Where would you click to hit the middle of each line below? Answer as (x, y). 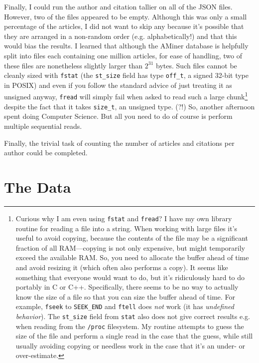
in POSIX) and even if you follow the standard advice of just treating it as (118, 85)
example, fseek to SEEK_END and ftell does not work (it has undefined (125, 306)
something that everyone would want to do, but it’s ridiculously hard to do (130, 277)
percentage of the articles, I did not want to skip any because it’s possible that (124, 26)
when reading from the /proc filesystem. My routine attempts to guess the (130, 326)
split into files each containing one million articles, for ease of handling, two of (123, 55)
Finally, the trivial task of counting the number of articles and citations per (119, 143)
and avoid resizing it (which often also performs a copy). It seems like (122, 267)
